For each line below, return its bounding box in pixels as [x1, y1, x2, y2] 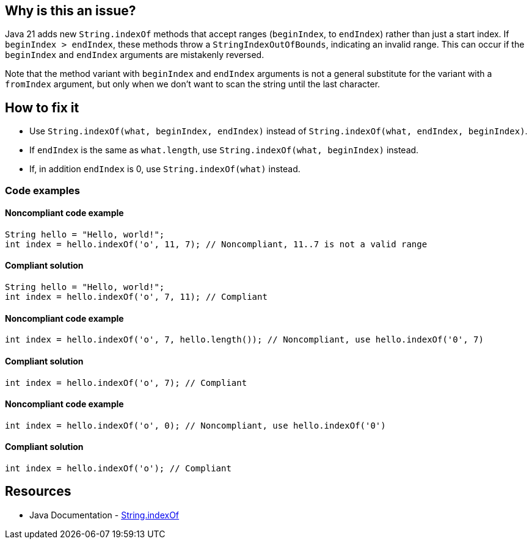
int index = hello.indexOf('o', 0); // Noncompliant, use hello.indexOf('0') [5, 420, 386, 430]
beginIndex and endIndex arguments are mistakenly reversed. [5, 49, 264, 60]
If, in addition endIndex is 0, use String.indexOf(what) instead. [29, 164, 301, 175]
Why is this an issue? [5, 3, 136, 18]
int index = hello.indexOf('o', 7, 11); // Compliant [5, 292, 268, 302]
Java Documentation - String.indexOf [29, 509, 180, 520]
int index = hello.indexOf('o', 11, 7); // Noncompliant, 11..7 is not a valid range [5, 239, 428, 249]
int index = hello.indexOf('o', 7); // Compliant [5, 377, 247, 388]
